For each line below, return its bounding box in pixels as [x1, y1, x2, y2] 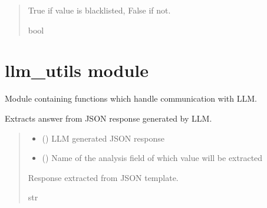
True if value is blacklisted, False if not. [28, 4, 171, 16]
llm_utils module [5, 58, 149, 82]
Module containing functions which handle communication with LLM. [5, 92, 257, 105]
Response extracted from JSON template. [28, 171, 179, 183]
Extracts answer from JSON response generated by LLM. [5, 112, 212, 124]
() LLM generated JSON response [42, 132, 164, 144]
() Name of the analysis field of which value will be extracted [42, 152, 263, 164]
